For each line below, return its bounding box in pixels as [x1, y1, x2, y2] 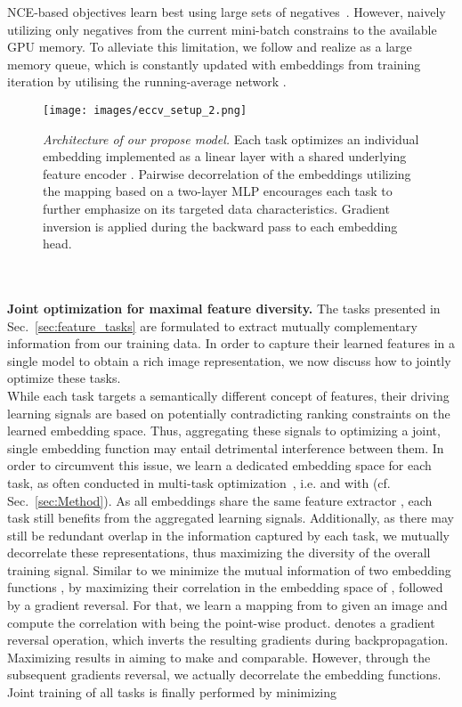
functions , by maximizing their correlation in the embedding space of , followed [7, 578, 443, 597]
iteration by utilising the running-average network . [7, 72, 287, 91]
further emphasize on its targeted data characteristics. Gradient [43, 199, 390, 217]
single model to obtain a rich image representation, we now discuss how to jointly [7, 351, 451, 370]
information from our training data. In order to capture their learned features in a [7, 334, 455, 353]
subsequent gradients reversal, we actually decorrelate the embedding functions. [7, 665, 442, 684]
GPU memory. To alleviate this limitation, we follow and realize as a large [7, 37, 412, 56]
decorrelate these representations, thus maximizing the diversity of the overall [7, 543, 431, 562]
